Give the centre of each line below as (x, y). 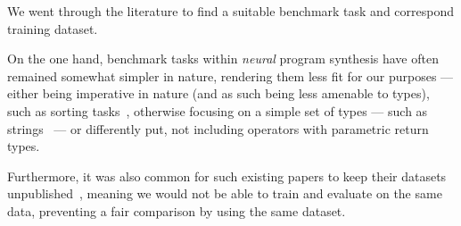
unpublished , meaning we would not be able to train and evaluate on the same (225, 193)
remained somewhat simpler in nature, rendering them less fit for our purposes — (230, 75)
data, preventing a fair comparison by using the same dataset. (177, 210)
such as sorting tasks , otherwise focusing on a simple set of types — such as (218, 110)
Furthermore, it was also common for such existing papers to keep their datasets (227, 176)
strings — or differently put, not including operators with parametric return (218, 128)
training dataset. (53, 28)
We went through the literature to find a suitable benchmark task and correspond (231, 11)
